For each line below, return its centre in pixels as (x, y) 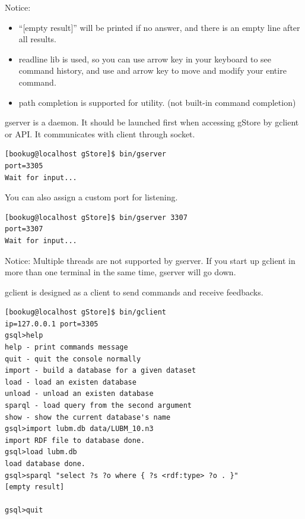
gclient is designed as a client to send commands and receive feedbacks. (134, 292)
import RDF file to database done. (75, 440)
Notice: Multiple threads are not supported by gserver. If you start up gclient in (150, 260)
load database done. (45, 464)
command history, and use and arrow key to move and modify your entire (152, 70)
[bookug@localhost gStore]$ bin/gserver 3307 (96, 217)
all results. (37, 39)
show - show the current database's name (88, 417)
